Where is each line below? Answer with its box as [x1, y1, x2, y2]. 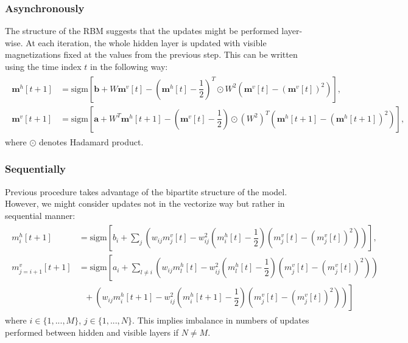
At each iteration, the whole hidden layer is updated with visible [26, 36, 267, 49]
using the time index [5, 60, 82, 72]
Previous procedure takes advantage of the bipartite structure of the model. [5, 185, 287, 198]
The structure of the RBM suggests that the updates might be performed [5, 24, 279, 37]
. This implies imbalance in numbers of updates [132, 314, 309, 327]
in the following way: [90, 60, 168, 72]
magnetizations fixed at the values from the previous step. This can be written [5, 48, 298, 61]
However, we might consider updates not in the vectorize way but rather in [5, 197, 285, 210]
